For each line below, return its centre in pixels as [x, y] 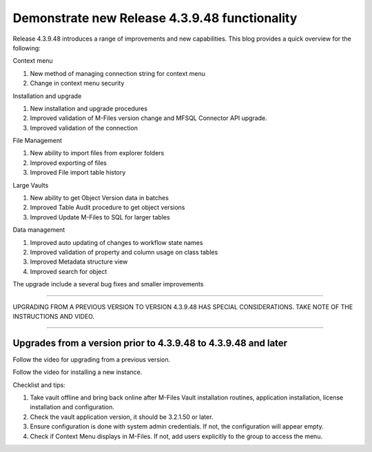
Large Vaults [31, 185]
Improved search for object [69, 271]
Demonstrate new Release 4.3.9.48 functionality [155, 18]
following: [27, 48]
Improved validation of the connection [84, 128]
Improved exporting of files [68, 163]
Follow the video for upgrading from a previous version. [92, 360]
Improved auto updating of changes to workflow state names [116, 242]
